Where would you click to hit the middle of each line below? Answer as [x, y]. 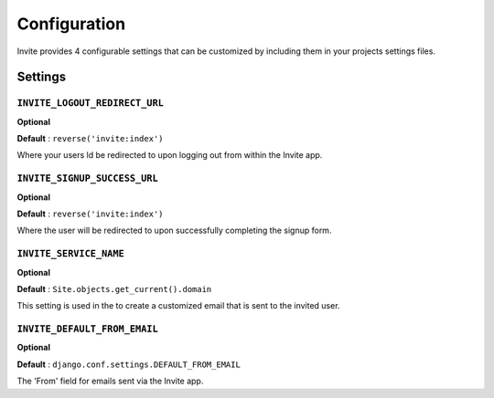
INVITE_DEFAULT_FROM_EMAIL [88, 329]
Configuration [71, 24]
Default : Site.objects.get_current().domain [114, 288]
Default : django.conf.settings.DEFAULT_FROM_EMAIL [129, 364]
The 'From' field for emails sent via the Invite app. [110, 381]
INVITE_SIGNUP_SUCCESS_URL [88, 178]
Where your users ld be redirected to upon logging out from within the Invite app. [170, 155]
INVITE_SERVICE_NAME [71, 254]
